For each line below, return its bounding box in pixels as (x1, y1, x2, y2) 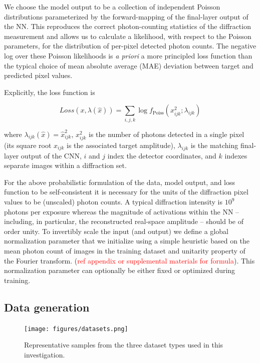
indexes (224, 150, 247, 160)
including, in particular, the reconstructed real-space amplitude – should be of (4, 216, 244, 226)
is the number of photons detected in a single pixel (89, 128, 244, 139)
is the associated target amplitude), (67, 139, 175, 150)
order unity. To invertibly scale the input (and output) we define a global (4, 225, 228, 236)
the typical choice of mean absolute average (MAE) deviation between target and (4, 60, 253, 70)
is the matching (190, 139, 238, 150)
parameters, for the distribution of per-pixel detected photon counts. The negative (4, 40, 256, 51)
